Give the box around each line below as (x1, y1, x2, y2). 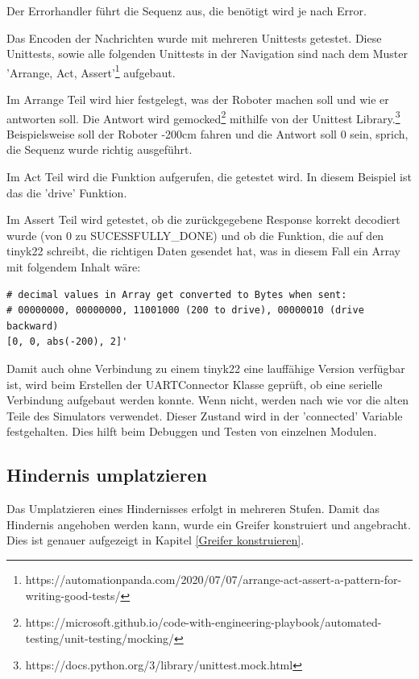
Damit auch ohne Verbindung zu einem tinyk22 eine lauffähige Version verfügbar (6, 360, 405, 376)
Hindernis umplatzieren (6, 462, 207, 487)
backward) (6, 320, 59, 332)
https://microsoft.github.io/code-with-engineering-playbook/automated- (25, 614, 382, 631)
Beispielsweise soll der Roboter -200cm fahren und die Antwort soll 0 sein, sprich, (6, 125, 409, 142)
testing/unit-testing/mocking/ (25, 629, 174, 646)
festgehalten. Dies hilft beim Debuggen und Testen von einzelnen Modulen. (6, 423, 377, 440)
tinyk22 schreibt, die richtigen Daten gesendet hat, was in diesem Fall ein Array (6, 242, 400, 259)
